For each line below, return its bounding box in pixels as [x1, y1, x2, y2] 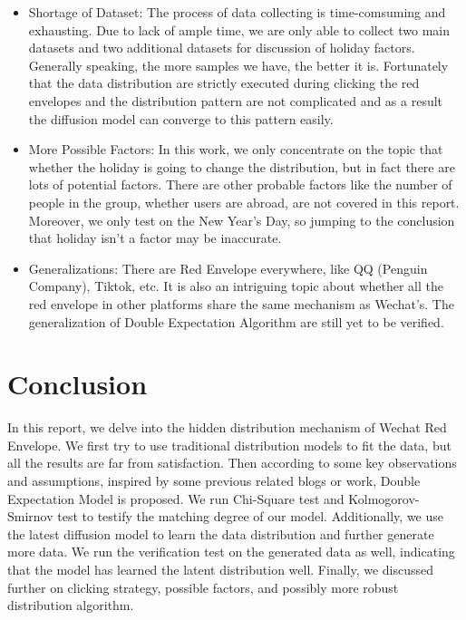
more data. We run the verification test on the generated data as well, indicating [7, 542, 455, 561]
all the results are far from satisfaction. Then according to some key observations [7, 453, 457, 472]
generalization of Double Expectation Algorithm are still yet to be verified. [28, 312, 444, 331]
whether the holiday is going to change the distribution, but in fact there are [28, 157, 455, 176]
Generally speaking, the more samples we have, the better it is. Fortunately [28, 55, 449, 74]
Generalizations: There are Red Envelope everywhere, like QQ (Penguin [28, 258, 428, 277]
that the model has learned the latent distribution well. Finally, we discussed [7, 559, 434, 578]
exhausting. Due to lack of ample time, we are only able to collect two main [28, 20, 450, 39]
